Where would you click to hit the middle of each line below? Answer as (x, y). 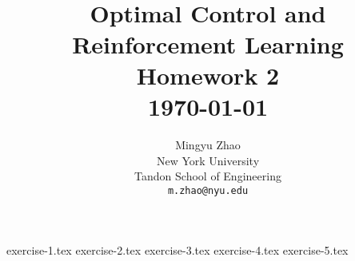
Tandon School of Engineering (208, 176)
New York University (208, 160)
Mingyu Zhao (208, 145)
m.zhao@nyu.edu (208, 190)
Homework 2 (208, 75)
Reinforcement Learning (208, 43)
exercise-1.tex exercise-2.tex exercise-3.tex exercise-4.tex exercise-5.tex (177, 249)
